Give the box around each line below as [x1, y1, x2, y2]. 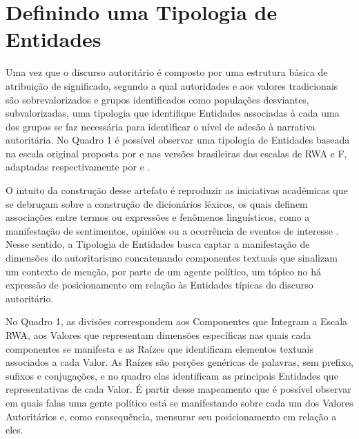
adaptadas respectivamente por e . [6, 159, 151, 174]
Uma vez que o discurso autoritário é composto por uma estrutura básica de [6, 65, 328, 79]
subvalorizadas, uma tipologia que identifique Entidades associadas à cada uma [6, 106, 340, 120]
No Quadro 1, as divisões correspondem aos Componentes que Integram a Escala [6, 314, 348, 329]
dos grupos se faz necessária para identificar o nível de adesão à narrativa [6, 119, 316, 133]
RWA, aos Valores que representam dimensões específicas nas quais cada [6, 328, 311, 342]
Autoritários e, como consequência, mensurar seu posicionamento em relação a [6, 409, 337, 423]
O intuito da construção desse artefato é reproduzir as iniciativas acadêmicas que [6, 183, 348, 197]
